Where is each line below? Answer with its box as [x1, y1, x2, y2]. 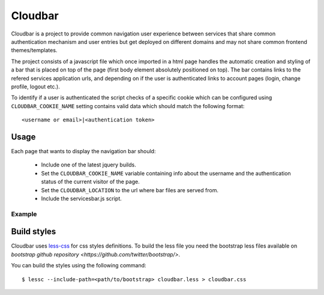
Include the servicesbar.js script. [41, 195, 122, 202]
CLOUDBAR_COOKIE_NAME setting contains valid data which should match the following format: [11, 102, 245, 109]
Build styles [11, 227, 56, 237]
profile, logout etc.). [11, 83, 60, 90]
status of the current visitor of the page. [41, 178, 140, 186]
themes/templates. [11, 47, 58, 54]
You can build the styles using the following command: [11, 262, 146, 269]
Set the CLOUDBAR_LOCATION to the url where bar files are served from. [41, 186, 219, 193]
